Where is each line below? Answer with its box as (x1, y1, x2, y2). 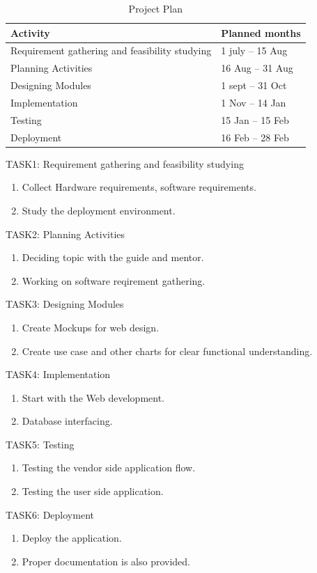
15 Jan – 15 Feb (221, 112, 289, 127)
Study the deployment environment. (22, 203, 176, 217)
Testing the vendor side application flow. (22, 460, 196, 475)
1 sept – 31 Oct (221, 78, 287, 93)
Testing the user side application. (22, 484, 164, 499)
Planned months (221, 25, 301, 40)
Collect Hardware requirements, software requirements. (22, 180, 256, 194)
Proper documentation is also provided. (22, 554, 191, 568)
